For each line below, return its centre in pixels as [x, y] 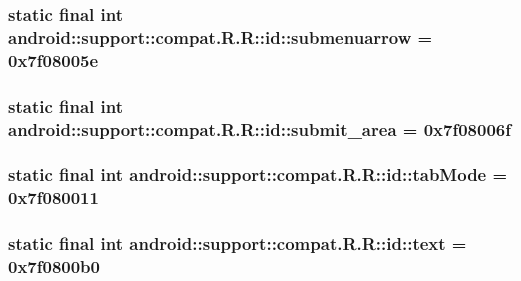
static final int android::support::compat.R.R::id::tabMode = [258, 174]
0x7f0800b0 [54, 266]
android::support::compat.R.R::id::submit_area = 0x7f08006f [259, 128]
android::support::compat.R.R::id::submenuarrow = [220, 36]
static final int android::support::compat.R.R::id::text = [237, 243]
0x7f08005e [53, 59]
